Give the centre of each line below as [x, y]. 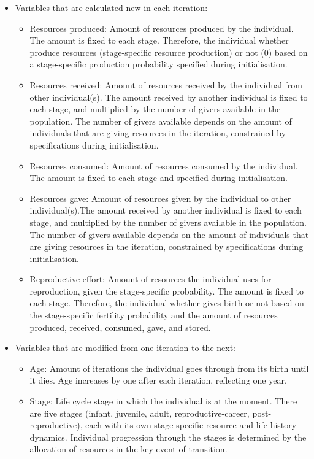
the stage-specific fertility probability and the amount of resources [154, 315]
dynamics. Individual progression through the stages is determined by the [168, 437]
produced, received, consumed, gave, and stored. [120, 327]
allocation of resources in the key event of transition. [128, 449]
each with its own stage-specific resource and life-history [191, 425]
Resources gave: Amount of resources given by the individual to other [160, 198]
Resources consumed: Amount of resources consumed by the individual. [164, 165]
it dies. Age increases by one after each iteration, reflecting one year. [158, 380]
